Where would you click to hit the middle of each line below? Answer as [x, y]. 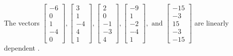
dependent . [22, 48]
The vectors [22, 22]
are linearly [212, 22]
